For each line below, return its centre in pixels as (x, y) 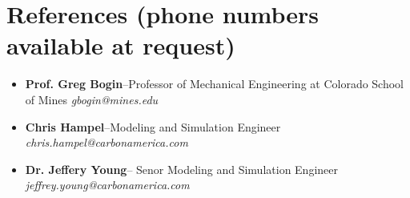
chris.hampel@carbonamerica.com (107, 142)
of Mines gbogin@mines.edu (92, 99)
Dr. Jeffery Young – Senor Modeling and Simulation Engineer (181, 169)
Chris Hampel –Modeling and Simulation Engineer (153, 126)
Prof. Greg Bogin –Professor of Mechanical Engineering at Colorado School (215, 84)
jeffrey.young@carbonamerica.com (107, 185)
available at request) (121, 45)
